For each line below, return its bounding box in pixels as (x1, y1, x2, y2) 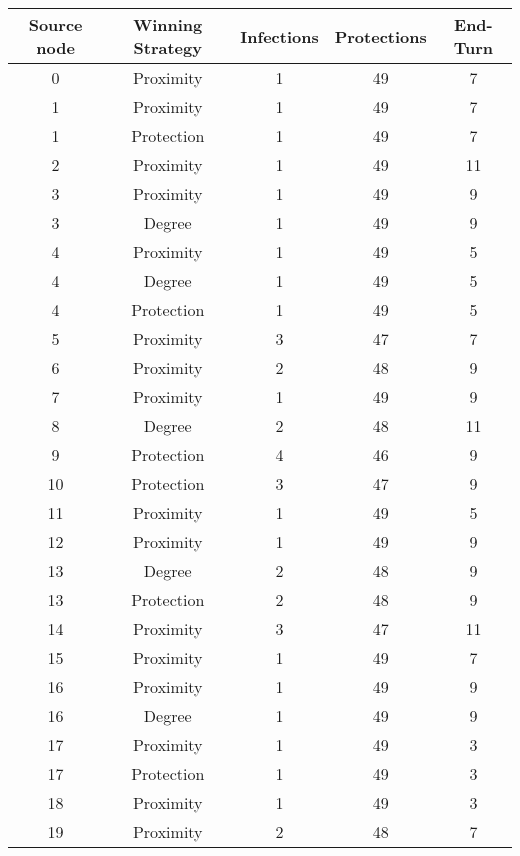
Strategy (133, 36, 202, 59)
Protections (334, 24, 427, 48)
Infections (240, 24, 319, 48)
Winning (133, 13, 203, 36)
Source (28, 13, 83, 36)
